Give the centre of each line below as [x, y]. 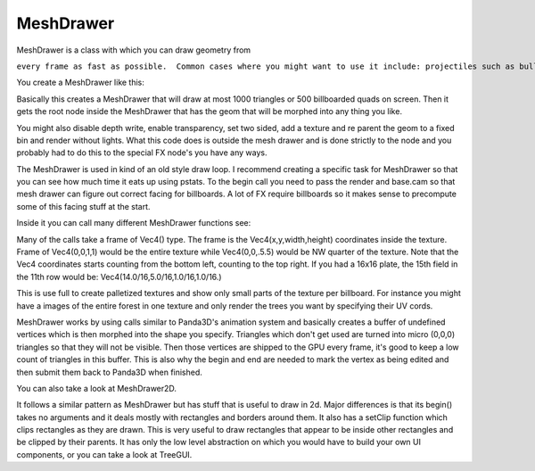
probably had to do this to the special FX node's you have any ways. [142, 153]
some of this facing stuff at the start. [83, 206]
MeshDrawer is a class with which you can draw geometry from [134, 50]
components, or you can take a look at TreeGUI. [104, 454]
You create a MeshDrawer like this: [80, 83]
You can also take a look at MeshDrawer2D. [97, 388]
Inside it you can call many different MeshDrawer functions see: [134, 223]
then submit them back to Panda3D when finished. [109, 372]
